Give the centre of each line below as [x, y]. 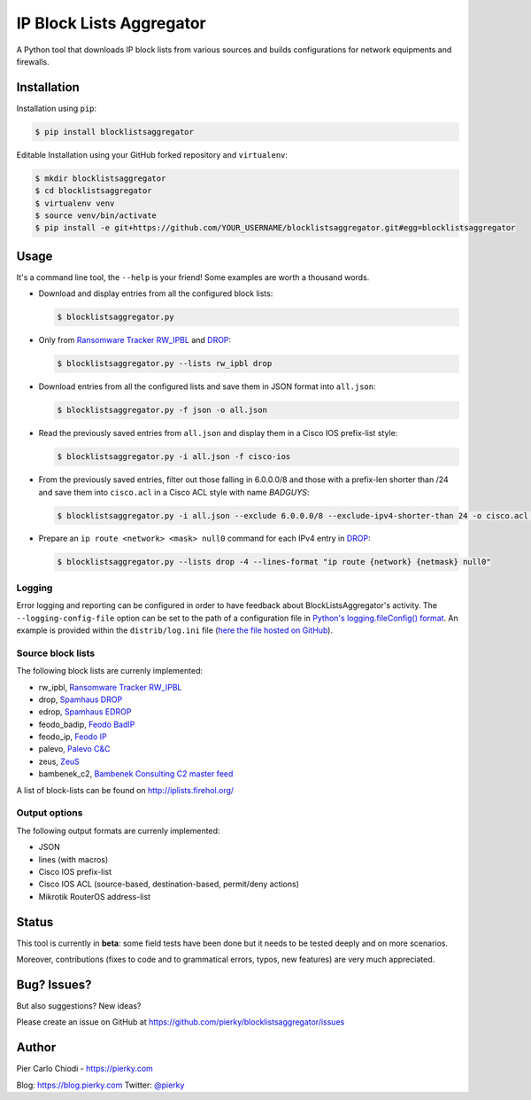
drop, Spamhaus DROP [81, 699]
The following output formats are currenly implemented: [118, 831]
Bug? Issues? [54, 984]
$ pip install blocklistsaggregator [115, 132]
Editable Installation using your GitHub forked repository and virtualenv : [152, 154]
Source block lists [56, 653]
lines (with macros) [73, 859]
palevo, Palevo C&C [74, 749]
